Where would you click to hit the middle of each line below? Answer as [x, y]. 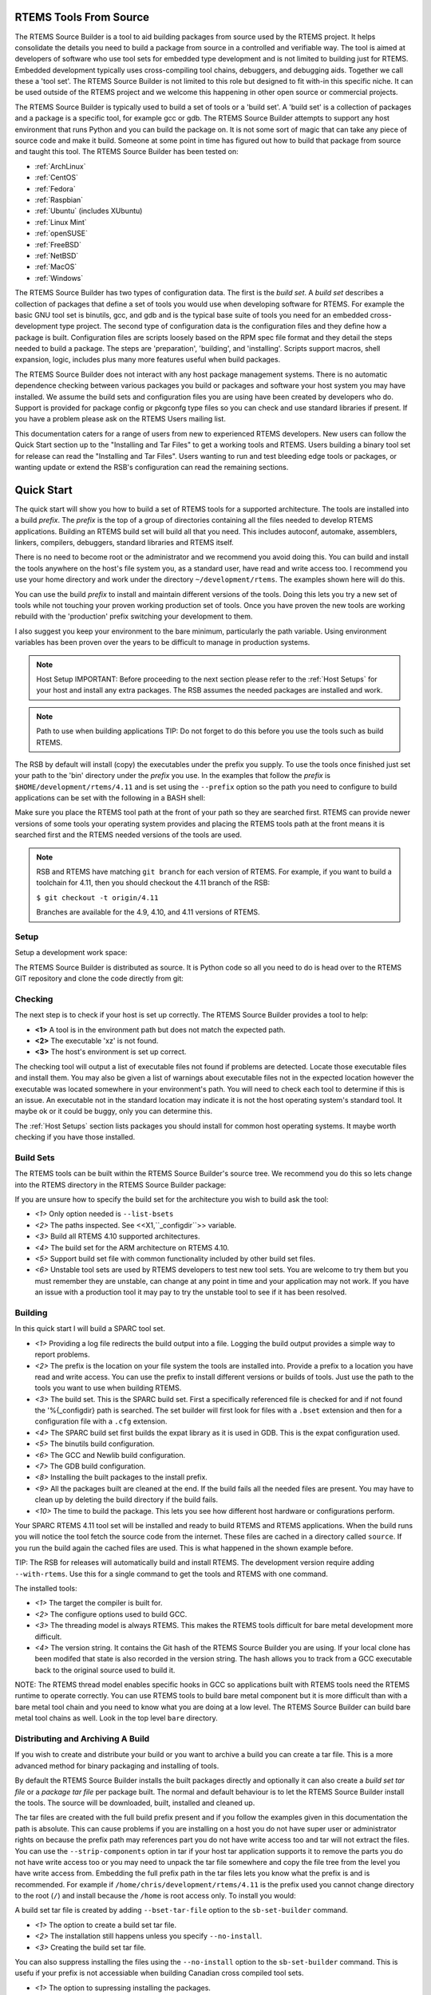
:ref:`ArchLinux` [60, 166]
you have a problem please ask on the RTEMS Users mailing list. [121, 419]
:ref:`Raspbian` [59, 199]
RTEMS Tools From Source [82, 17]
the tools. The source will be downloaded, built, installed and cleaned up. [135, 1803]
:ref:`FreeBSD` [58, 244]
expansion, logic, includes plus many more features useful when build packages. [148, 360]
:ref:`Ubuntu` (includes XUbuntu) [89, 211]
